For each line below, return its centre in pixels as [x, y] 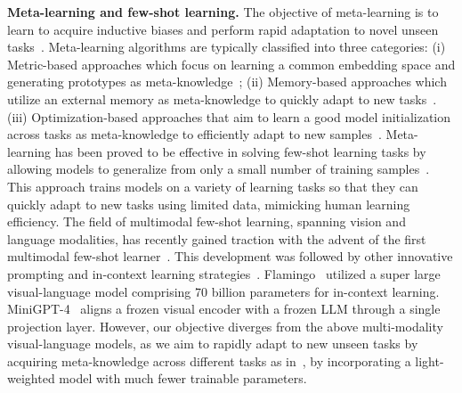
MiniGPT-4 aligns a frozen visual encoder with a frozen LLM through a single [224, 309]
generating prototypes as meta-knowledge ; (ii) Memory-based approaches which [227, 82]
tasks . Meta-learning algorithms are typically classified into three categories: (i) [227, 47]
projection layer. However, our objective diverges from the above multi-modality [225, 326]
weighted [31, 378]
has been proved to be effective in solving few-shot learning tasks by [240, 151]
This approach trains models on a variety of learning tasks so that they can [213, 186]
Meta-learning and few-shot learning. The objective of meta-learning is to [223, 12]
